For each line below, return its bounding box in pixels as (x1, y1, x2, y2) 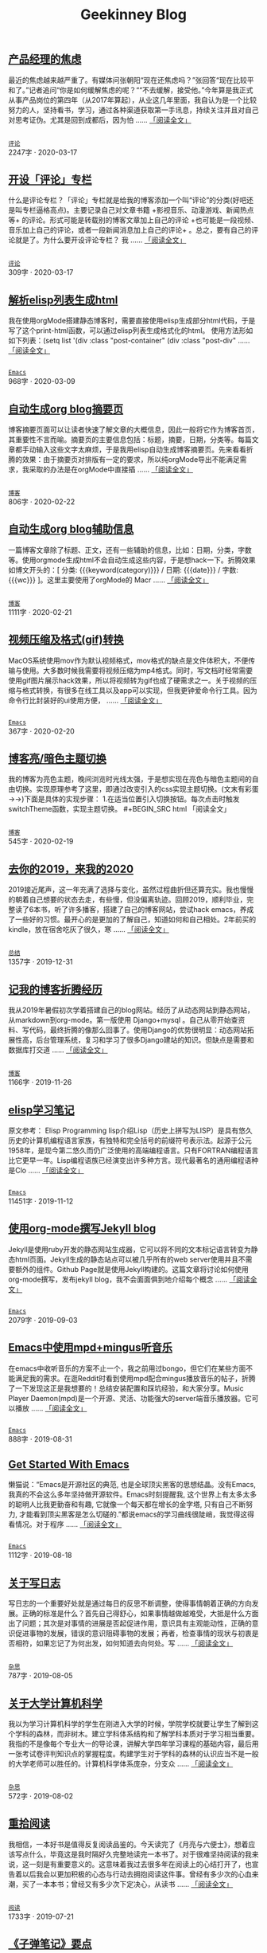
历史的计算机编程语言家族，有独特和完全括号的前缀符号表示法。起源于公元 (8, 1135, 252, 1145)
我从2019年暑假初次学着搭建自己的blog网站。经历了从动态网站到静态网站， (8, 1005, 254, 1015)
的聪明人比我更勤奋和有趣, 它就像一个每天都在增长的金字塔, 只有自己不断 (8, 1500, 246, 1509)
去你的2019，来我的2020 (8, 862, 133, 875)
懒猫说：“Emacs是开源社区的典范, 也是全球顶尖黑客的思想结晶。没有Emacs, (8, 1480, 257, 1489)
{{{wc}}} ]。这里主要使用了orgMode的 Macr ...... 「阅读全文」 (8, 575, 209, 585)
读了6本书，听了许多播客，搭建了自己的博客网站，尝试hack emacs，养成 (14, 905, 254, 914)
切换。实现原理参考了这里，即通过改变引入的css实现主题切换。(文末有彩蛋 (14, 785, 259, 794)
